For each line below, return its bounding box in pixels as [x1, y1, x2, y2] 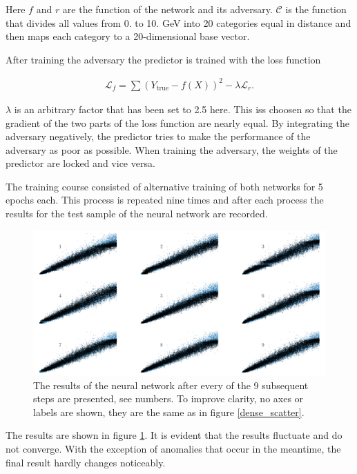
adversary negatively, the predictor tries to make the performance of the [6, 129, 311, 144]
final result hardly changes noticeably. [6, 455, 166, 469]
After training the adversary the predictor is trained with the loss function [6, 52, 321, 66]
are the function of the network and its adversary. [62, 2, 273, 16]
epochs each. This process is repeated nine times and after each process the [6, 192, 324, 207]
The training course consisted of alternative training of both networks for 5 [6, 179, 323, 193]
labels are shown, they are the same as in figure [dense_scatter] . [33, 404, 305, 419]
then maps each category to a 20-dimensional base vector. [6, 29, 250, 43]
